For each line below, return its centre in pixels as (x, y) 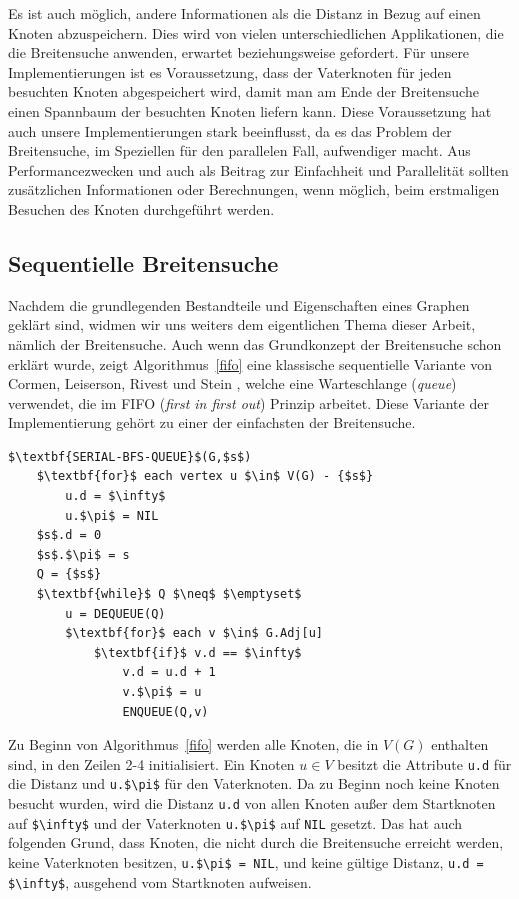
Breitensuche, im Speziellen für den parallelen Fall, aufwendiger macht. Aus (239, 150)
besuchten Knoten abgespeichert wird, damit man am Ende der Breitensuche (243, 91)
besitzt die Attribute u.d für (424, 763)
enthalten (460, 744)
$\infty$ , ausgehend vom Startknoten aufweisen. (160, 881)
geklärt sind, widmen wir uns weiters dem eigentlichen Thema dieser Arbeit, (242, 324)
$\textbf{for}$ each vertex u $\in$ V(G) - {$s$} (205, 476)
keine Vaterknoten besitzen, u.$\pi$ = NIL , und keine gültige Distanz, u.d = (246, 862)
